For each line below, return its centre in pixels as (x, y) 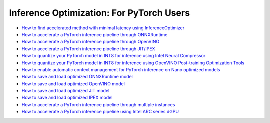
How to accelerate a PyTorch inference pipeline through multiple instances (98, 104)
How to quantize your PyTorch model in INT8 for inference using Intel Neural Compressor (114, 56)
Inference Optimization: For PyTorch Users (99, 13)
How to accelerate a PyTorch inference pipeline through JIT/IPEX (88, 49)
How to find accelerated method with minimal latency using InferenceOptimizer (103, 28)
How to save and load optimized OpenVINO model (73, 84)
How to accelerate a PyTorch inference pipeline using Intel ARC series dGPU (100, 112)
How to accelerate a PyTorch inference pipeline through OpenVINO (91, 42)
